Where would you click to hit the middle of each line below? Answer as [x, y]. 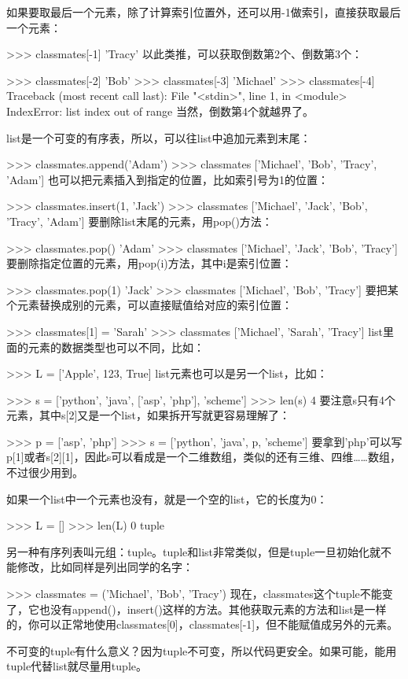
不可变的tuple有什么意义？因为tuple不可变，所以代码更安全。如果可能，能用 [202, 650]
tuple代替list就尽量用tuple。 [77, 666]
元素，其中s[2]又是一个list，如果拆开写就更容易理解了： [149, 415]
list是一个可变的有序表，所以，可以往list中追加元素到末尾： [159, 137]
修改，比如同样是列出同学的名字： [105, 567]
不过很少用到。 [45, 472]
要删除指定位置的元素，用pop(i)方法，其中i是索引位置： [149, 263]
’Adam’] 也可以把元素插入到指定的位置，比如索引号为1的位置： [167, 179]
